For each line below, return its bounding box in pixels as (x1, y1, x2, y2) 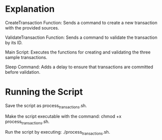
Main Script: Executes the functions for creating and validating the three (5, 49, 151, 55)
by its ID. (5, 39, 23, 45)
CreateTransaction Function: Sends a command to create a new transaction (5, 20, 158, 26)
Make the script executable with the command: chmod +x (5, 113, 122, 119)
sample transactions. (5, 54, 48, 60)
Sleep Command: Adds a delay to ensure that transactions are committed (5, 64, 154, 70)
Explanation (5, 3, 55, 15)
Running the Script (5, 86, 83, 98)
